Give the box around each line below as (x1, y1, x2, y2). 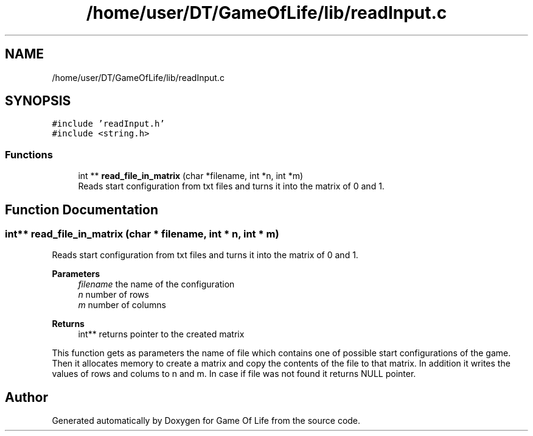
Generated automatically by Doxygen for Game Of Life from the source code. (52, 415, 361, 426)
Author (5, 389, 48, 405)
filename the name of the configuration (78, 279, 235, 290)
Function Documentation (5, 202, 158, 217)
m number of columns (78, 300, 166, 311)
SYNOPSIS (5, 93, 71, 109)
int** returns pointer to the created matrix (78, 329, 245, 340)
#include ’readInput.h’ (52, 119, 165, 129)
